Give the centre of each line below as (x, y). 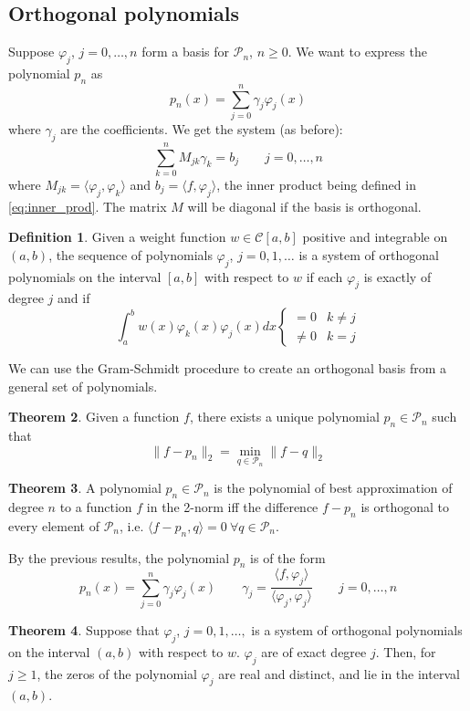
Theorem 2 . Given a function (94, 417)
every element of (54, 525)
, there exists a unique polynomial (284, 417)
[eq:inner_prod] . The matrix (88, 206)
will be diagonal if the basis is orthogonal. (304, 206)
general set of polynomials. (83, 386)
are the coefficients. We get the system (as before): (202, 128)
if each (324, 276)
